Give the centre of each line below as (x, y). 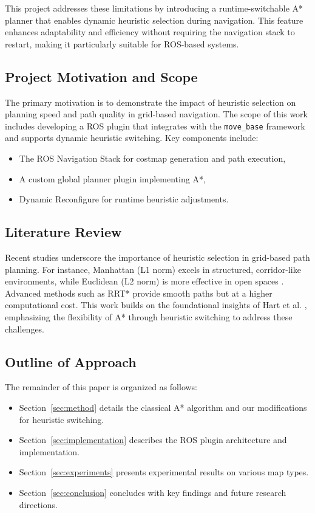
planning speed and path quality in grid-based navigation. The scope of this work (156, 114)
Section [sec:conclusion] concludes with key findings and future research (153, 492)
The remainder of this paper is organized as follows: (101, 387)
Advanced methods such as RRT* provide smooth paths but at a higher (139, 293)
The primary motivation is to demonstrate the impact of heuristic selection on (151, 102)
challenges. (25, 329)
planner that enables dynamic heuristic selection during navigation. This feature (154, 20)
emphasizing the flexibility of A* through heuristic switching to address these (149, 316)
